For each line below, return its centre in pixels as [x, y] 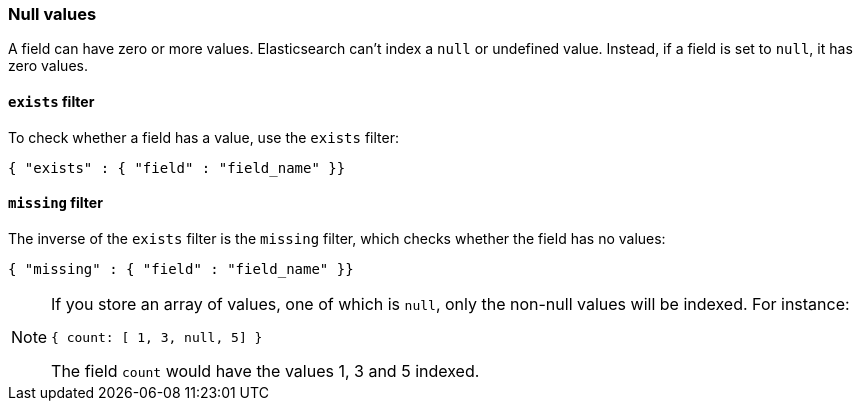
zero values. [48, 66]
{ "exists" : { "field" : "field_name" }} [177, 167]
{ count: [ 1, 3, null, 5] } [157, 337]
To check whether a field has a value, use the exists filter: [203, 137]
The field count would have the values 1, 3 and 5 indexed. [265, 370]
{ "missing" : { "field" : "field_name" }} [181, 268]
